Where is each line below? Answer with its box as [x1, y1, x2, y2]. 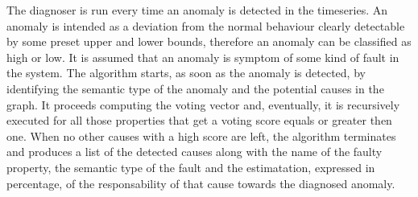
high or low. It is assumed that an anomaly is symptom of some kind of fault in [6, 48, 399, 65]
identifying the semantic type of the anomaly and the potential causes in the [6, 80, 384, 96]
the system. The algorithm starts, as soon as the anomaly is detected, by [6, 64, 366, 81]
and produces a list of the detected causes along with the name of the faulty [6, 143, 383, 160]
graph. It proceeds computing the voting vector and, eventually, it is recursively [6, 96, 400, 113]
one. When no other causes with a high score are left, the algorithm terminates [6, 127, 396, 144]
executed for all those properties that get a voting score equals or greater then [6, 112, 392, 129]
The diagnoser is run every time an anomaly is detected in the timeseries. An [6, 2, 387, 18]
